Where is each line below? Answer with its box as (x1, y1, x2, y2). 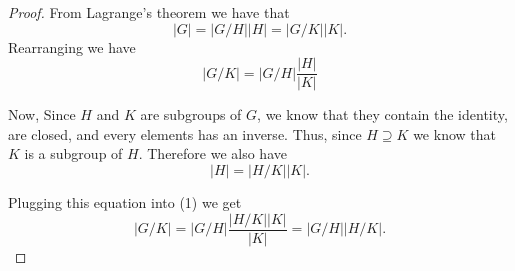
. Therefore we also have (138, 143, 287, 164)
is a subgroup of (24, 143, 123, 164)
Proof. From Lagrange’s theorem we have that (8, 2, 290, 22)
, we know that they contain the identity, (257, 104, 508, 125)
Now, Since (8, 104, 76, 125)
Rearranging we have (8, 36, 136, 57)
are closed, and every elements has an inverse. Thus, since (8, 123, 362, 144)
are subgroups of (140, 104, 242, 125)
